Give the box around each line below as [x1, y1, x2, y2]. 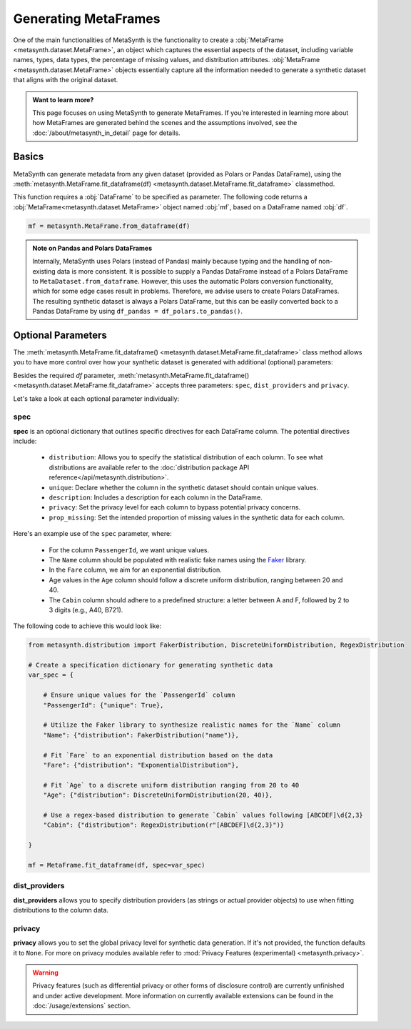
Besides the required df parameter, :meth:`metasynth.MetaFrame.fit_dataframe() [13, 371, 250, 379]
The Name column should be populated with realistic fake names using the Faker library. [49, 555, 307, 564]
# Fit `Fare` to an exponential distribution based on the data [43, 751, 273, 759]
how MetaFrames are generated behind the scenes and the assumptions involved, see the [32, 119, 298, 127]
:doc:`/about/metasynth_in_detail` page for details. [32, 129, 181, 137]
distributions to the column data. [13, 906, 108, 915]
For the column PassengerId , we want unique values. [49, 545, 210, 554]
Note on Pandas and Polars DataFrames [32, 244, 153, 252]
